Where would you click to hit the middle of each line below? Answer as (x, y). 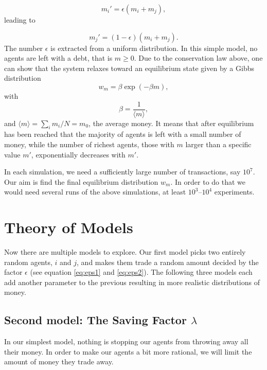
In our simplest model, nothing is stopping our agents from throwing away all (126, 341)
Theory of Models (69, 227)
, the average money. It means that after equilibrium (171, 123)
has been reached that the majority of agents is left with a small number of (123, 134)
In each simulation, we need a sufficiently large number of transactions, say (122, 172)
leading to (20, 20)
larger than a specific (218, 144)
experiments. (234, 192)
